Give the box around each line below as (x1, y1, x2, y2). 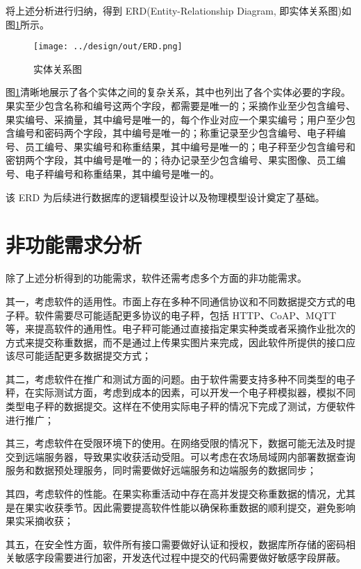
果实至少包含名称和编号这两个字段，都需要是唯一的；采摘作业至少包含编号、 (6, 99, 355, 113)
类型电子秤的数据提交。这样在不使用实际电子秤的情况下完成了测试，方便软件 (6, 399, 355, 414)
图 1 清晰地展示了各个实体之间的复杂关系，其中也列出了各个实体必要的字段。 (6, 85, 351, 99)
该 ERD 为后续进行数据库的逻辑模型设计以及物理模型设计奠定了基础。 (6, 189, 325, 204)
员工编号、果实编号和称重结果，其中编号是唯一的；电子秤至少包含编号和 (24, 139, 355, 153)
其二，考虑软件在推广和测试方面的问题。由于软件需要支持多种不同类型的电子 (6, 371, 355, 386)
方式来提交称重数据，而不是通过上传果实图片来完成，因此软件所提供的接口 (6, 334, 346, 349)
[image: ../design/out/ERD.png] (33, 42, 183, 52)
